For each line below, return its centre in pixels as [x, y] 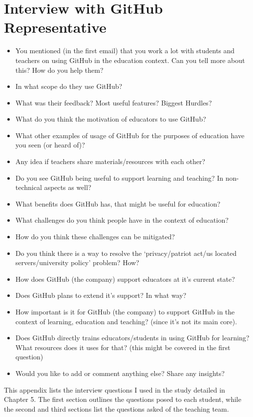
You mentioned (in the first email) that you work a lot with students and [125, 51]
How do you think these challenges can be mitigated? [95, 237]
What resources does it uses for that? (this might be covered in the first [123, 347]
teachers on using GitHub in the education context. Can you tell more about [130, 60]
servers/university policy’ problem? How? [77, 262]
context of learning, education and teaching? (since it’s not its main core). [126, 321]
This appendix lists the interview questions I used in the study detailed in [115, 389]
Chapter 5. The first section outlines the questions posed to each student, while [123, 399]
